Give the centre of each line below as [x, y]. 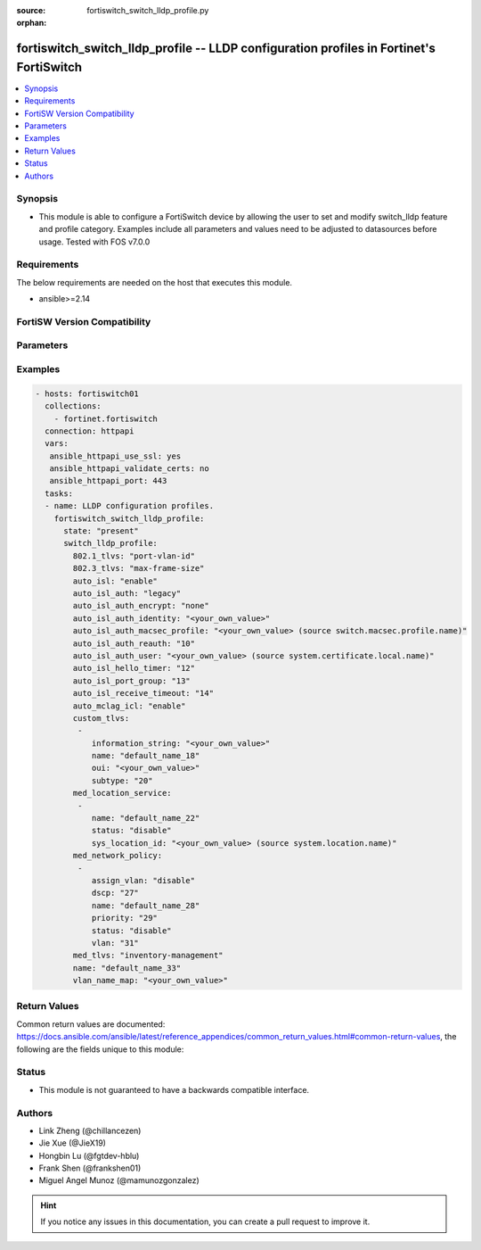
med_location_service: [122, 793]
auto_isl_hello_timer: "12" [134, 668]
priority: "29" [124, 918]
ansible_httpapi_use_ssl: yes [115, 456]
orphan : [32, 23]
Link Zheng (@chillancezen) [90, 1130]
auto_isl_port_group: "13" [131, 681]
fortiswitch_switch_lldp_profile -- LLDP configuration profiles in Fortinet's [226, 49]
